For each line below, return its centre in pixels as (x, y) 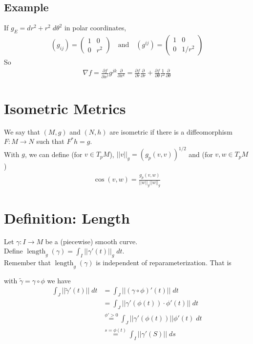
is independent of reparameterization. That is (164, 262)
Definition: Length (67, 218)
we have (59, 280)
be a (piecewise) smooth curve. (91, 241)
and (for (201, 154)
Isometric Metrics (65, 108)
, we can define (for (53, 154)
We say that (22, 131)
